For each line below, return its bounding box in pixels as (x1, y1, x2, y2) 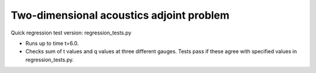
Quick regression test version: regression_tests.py (11, 29, 132, 36)
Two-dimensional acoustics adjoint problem (11, 9, 230, 22)
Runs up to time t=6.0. (25, 40, 79, 47)
